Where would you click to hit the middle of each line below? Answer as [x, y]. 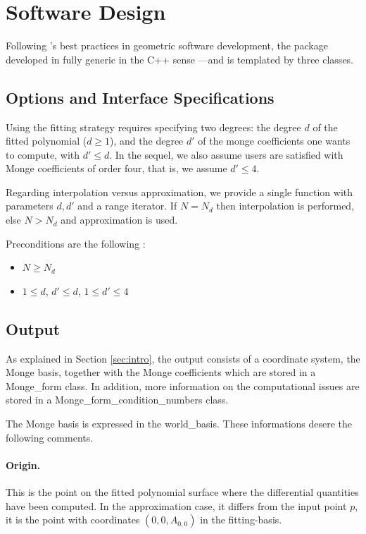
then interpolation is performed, [285, 206]
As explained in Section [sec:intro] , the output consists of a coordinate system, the [183, 358]
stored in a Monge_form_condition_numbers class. [117, 400]
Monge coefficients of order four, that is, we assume [116, 168]
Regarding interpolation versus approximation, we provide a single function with [179, 192]
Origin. [23, 465]
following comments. [50, 437]
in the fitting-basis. [241, 520]
